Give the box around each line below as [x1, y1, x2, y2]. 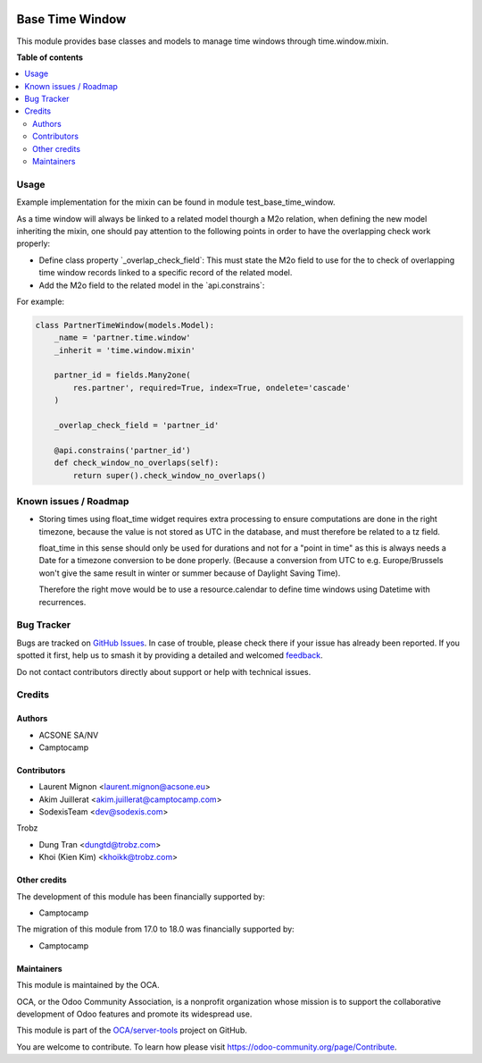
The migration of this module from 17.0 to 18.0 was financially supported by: [16, 924, 295, 934]
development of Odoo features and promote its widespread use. [16, 1008, 253, 1019]
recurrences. [38, 596, 87, 607]
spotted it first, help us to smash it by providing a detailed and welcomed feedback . [16, 650, 323, 661]
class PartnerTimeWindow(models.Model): [35, 320, 214, 330]
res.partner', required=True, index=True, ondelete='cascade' [72, 383, 352, 392]
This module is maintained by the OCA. [16, 980, 160, 991]
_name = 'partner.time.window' [54, 333, 191, 343]
